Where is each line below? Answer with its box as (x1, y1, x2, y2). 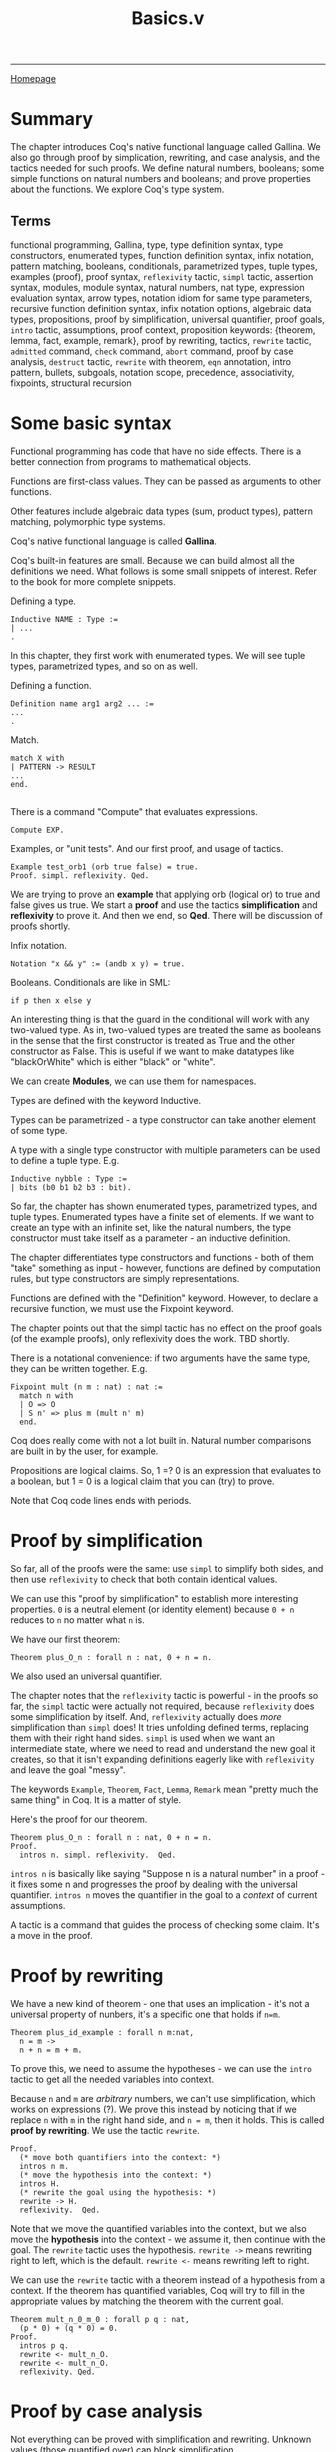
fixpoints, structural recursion (10, 377, 132, 389)
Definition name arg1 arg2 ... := (10, 698, 155, 709)
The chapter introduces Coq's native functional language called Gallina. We (10, 141, 322, 153)
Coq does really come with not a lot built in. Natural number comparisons (10, 1434, 312, 1446)
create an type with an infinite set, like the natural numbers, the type (10, 1221, 292, 1233)
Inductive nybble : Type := (10, 1173, 128, 1184)
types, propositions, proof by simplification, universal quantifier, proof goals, (10, 313, 325, 325)
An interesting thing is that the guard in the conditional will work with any (10, 1013, 310, 1025)
